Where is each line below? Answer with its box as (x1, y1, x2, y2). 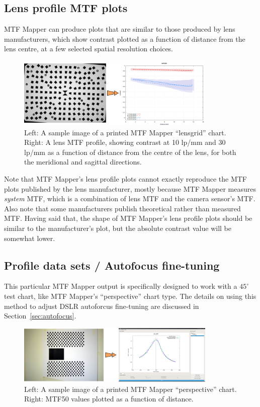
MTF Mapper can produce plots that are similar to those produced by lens (4, 24, 235, 34)
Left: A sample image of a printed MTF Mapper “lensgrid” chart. (24, 127, 226, 137)
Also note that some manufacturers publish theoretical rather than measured (4, 203, 241, 213)
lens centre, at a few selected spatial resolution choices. (4, 43, 174, 54)
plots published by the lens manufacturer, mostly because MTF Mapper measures (4, 183, 256, 194)
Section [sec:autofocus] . (4, 310, 76, 321)
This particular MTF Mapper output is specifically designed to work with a (4, 281, 237, 291)
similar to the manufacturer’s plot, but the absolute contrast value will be (4, 223, 231, 233)
